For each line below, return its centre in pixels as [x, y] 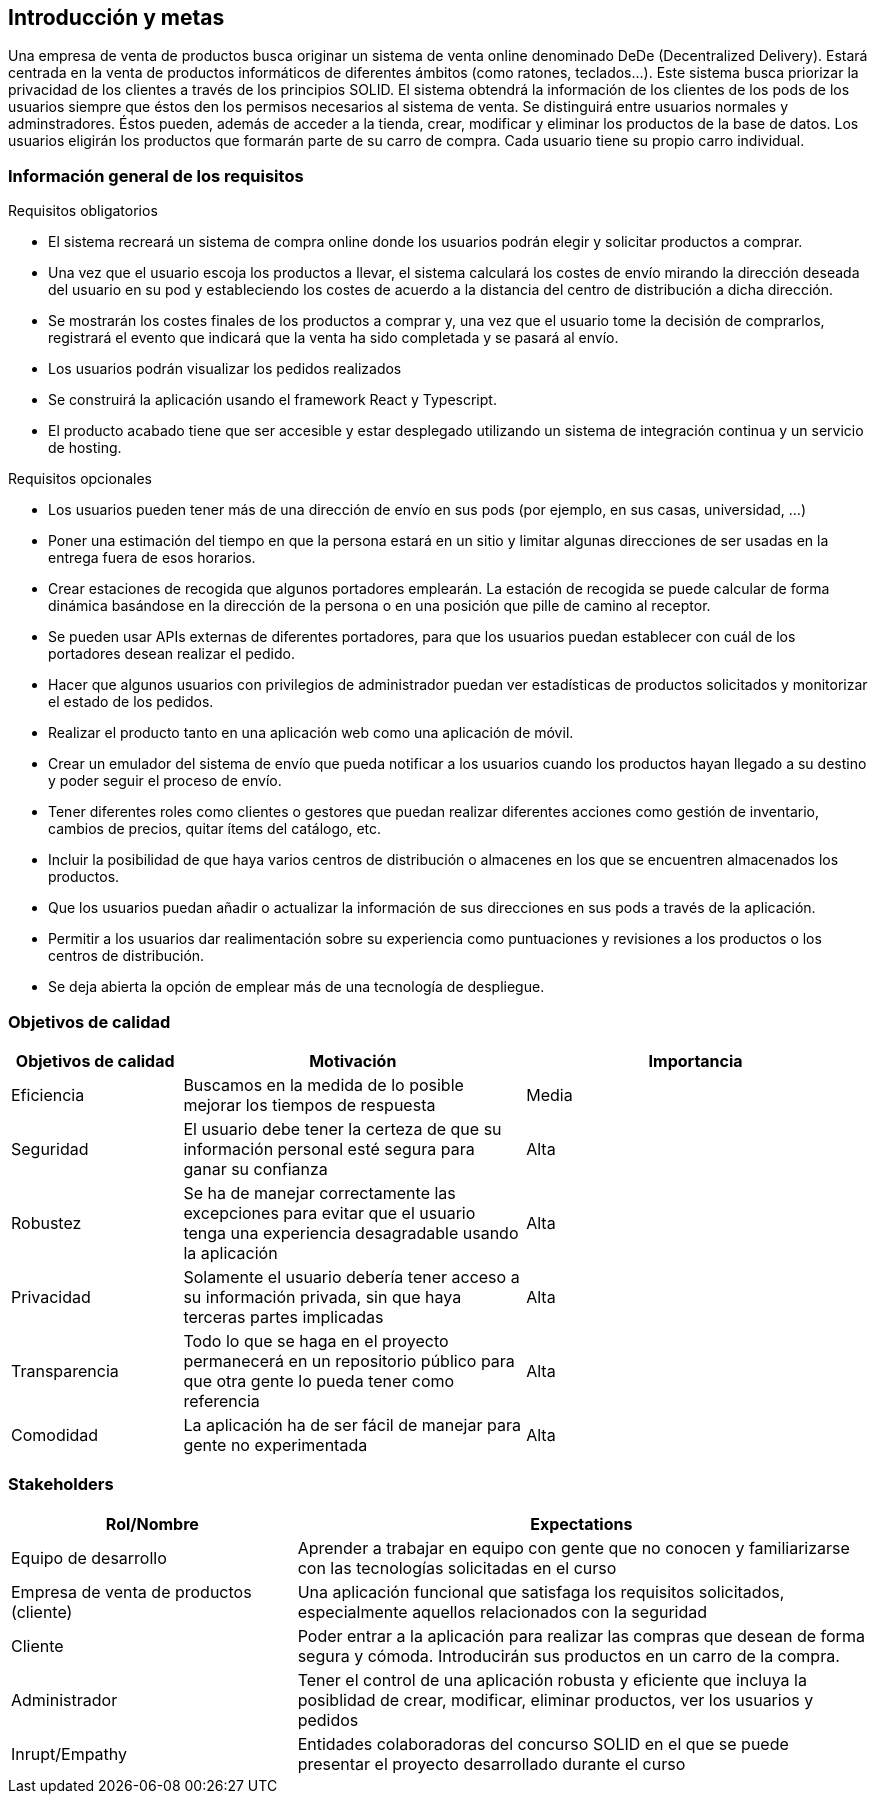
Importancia [695, 1060]
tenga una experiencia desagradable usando [351, 1232]
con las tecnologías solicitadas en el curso [457, 1567]
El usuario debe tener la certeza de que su [342, 1128]
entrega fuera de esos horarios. [152, 558]
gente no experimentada [275, 1444]
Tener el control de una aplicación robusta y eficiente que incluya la [552, 1679]
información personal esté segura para [329, 1148]
